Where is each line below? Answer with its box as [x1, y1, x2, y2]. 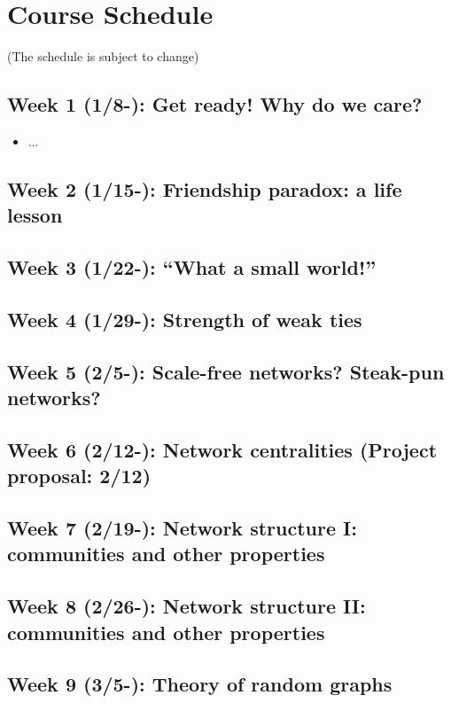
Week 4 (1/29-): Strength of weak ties [7, 305, 362, 332]
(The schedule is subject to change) [7, 47, 199, 66]
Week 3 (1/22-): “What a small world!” [7, 254, 377, 281]
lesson [7, 201, 63, 229]
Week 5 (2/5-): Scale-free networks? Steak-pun [7, 357, 445, 385]
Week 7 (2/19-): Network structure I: [7, 513, 357, 541]
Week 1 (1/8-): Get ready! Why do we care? [7, 90, 423, 118]
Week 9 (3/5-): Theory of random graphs [7, 670, 393, 698]
